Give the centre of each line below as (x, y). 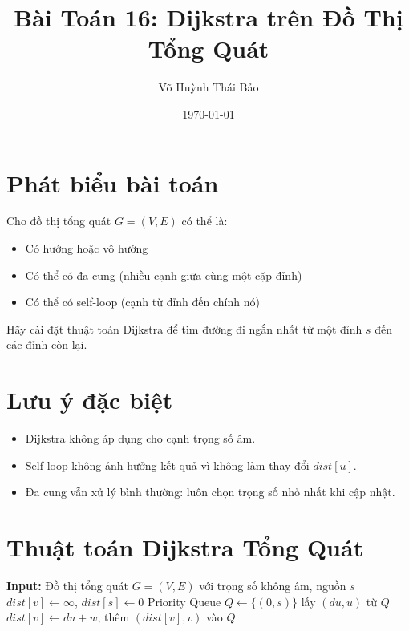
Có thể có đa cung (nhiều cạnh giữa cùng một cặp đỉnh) (164, 275)
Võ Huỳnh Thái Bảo (209, 87)
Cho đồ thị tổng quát (59, 221)
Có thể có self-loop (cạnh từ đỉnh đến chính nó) (142, 302)
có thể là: (204, 221)
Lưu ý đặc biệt (90, 400)
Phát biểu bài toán (113, 182)
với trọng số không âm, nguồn (273, 586)
